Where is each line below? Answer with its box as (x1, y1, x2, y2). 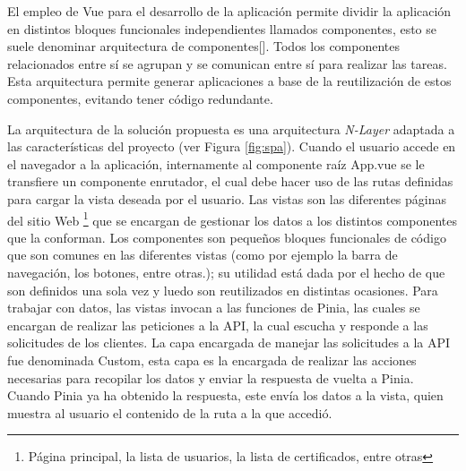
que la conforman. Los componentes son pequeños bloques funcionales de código (7, 227, 446, 246)
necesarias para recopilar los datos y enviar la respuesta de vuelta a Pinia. (7, 368, 414, 387)
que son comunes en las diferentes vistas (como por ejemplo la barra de (7, 245, 398, 264)
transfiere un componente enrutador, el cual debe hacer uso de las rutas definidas (7, 172, 453, 191)
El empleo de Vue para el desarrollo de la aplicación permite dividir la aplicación (7, 2, 452, 20)
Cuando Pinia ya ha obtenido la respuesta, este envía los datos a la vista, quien (7, 386, 444, 405)
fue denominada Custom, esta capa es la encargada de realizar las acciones (7, 350, 417, 369)
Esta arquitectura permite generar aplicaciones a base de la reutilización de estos (7, 72, 452, 90)
